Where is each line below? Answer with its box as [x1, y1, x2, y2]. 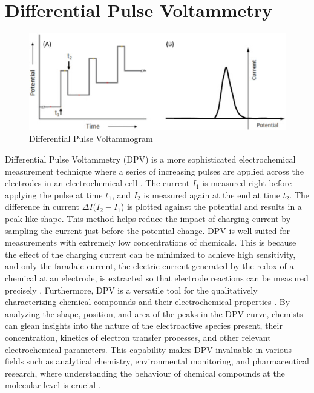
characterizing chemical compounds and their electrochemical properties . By [5, 295, 290, 308]
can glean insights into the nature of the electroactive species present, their [5, 319, 283, 332]
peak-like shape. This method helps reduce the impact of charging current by [5, 212, 291, 224]
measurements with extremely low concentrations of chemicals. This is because [5, 236, 296, 249]
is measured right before [202, 176, 292, 189]
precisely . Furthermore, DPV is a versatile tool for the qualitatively [5, 283, 258, 296]
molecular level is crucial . [5, 378, 101, 391]
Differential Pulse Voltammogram [29, 132, 153, 145]
